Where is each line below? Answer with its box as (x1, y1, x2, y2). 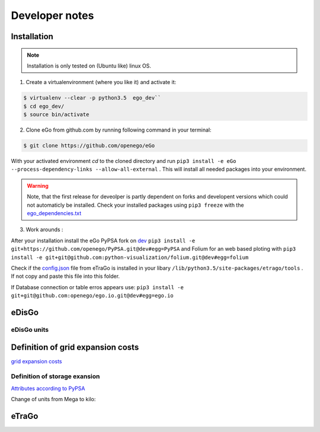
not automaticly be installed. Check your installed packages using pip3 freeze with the (27, 201, 244, 209)
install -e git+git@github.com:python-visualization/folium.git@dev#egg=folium (11, 254, 249, 261)
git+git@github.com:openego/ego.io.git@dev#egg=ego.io (11, 292, 174, 299)
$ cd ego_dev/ (23, 103, 65, 110)
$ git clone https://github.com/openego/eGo (23, 142, 155, 149)
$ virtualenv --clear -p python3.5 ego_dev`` (23, 95, 161, 101)
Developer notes (11, 9, 94, 22)
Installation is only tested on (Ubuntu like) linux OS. (27, 62, 151, 69)
